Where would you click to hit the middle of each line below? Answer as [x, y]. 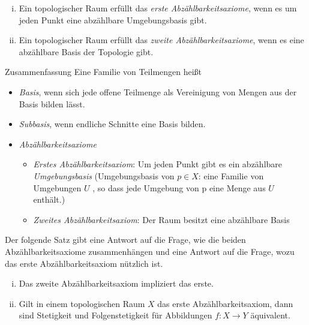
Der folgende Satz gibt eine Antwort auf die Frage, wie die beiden [125, 240]
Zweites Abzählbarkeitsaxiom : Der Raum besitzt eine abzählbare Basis [161, 219]
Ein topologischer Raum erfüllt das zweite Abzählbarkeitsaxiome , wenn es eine [161, 40]
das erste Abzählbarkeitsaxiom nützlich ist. [84, 263]
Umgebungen [57, 187]
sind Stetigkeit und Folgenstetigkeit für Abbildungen [115, 315]
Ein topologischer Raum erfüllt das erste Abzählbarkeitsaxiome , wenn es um [158, 8]
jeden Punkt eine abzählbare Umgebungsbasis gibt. [113, 19]
